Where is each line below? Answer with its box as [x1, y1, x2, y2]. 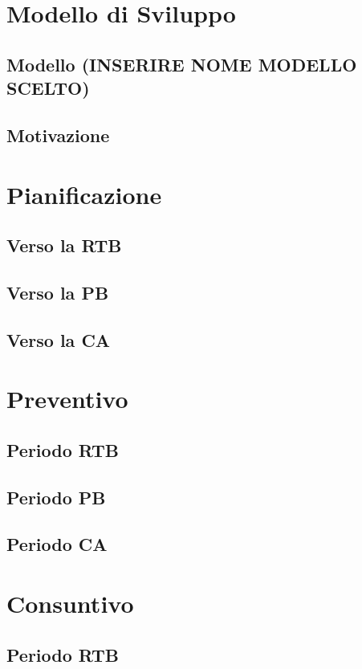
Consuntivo [6, 586, 134, 619]
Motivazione [6, 122, 110, 147]
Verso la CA [6, 327, 111, 352]
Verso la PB [6, 279, 109, 304]
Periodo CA [6, 532, 108, 557]
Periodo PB [6, 484, 106, 509]
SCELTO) [6, 75, 90, 100]
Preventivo [6, 382, 128, 415]
